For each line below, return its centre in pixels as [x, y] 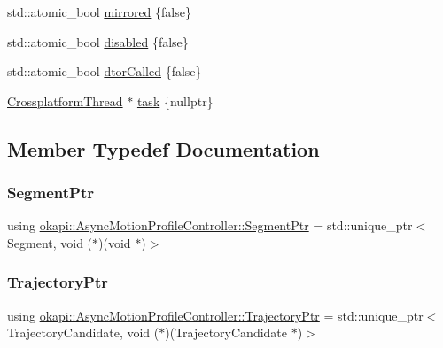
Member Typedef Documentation [163, 148]
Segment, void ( [50, 242]
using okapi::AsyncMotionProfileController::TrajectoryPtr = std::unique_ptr [215, 315]
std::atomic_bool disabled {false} [98, 41]
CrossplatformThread [65, 101]
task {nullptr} [175, 101]
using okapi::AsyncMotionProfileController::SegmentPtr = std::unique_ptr [210, 225]
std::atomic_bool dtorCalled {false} [105, 71]
